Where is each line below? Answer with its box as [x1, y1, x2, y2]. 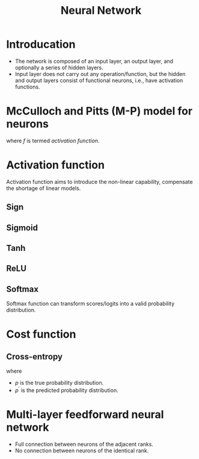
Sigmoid [6, 223, 38, 233]
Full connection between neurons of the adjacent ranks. [14, 440, 153, 448]
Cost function [6, 328, 76, 341]
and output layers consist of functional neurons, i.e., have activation [14, 77, 183, 84]
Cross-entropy [6, 351, 63, 362]
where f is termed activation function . [6, 137, 100, 144]
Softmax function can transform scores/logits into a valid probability [6, 300, 175, 308]
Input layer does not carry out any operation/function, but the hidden [14, 70, 186, 77]
